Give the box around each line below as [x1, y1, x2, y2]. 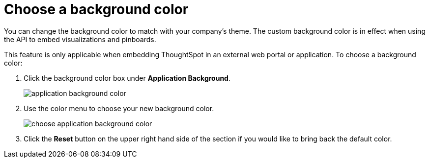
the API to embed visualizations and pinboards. [4, 35, 156, 44]
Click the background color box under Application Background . [24, 73, 230, 82]
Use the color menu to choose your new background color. [24, 104, 214, 113]
